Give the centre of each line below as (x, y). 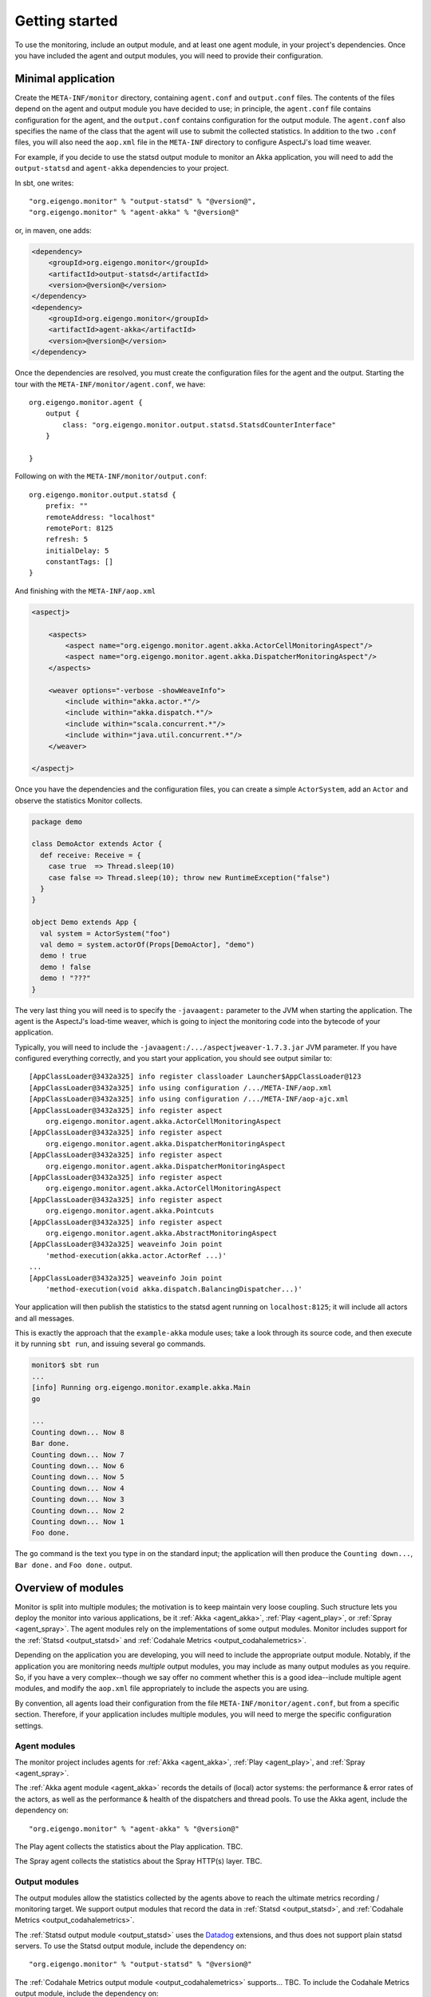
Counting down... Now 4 (78, 1488)
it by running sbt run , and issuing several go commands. (110, 1344)
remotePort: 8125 (79, 528)
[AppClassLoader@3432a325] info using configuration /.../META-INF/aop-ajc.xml (189, 1099)
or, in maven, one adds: (53, 230)
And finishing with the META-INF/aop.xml (85, 590)
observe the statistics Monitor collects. (79, 800)
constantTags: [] (79, 562)
